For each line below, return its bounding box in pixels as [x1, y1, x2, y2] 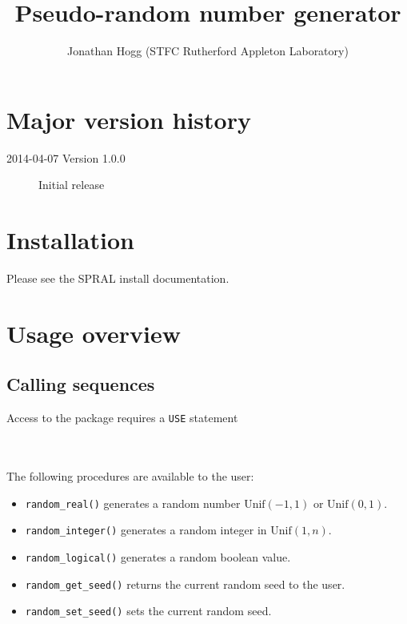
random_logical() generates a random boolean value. [25, 548, 291, 565]
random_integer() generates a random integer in [25, 521, 267, 538]
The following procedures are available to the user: [6, 467, 254, 484]
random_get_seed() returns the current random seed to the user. [25, 575, 345, 592]
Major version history [6, 103, 251, 135]
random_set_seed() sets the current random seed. [25, 602, 272, 619]
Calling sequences [6, 372, 155, 397]
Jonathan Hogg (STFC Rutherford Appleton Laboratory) [67, 42, 349, 59]
